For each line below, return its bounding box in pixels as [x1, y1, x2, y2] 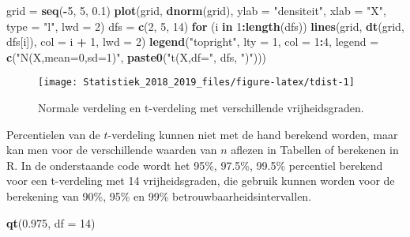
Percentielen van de [6, 126, 100, 142]
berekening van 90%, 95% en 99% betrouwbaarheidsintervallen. [6, 188, 312, 204]
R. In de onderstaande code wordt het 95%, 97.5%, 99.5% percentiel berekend [6, 156, 383, 173]
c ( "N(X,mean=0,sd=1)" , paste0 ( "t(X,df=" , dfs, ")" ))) [6, 48, 267, 65]
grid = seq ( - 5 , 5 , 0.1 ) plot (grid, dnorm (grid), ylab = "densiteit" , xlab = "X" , [6, 2, 386, 18]
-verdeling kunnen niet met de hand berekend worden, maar [107, 126, 398, 142]
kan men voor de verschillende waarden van [6, 141, 217, 158]
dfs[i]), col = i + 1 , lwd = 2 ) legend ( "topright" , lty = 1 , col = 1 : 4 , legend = [6, 33, 379, 50]
